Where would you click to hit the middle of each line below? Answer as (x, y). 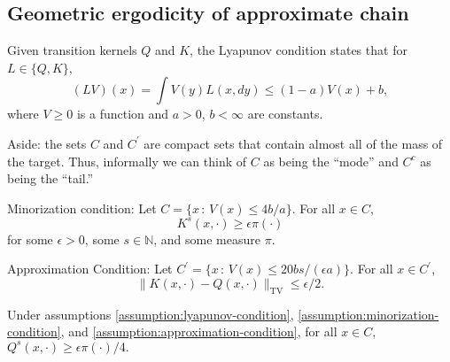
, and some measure (207, 239)
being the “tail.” (50, 178)
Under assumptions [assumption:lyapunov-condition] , (151, 314)
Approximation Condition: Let (90, 269)
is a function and (123, 114)
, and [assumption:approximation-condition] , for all (199, 331)
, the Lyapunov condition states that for (299, 50)
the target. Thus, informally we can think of (127, 161)
